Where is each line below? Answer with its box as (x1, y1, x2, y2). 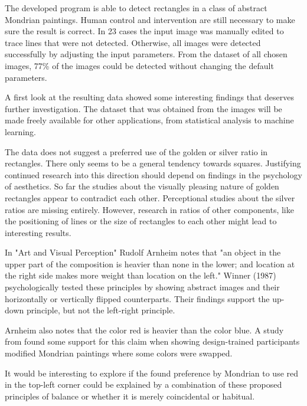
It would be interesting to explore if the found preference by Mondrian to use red (5, 366, 299, 379)
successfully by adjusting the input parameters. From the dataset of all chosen (5, 48, 288, 60)
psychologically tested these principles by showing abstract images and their (5, 281, 280, 293)
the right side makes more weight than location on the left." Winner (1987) (5, 269, 276, 281)
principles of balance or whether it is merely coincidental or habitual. (5, 389, 255, 402)
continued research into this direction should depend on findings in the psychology (5, 168, 302, 181)
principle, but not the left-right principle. (26, 304, 175, 316)
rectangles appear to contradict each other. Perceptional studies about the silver (5, 191, 295, 204)
